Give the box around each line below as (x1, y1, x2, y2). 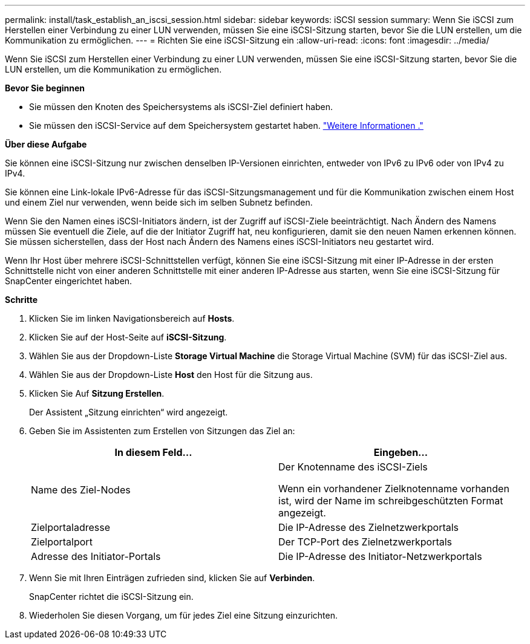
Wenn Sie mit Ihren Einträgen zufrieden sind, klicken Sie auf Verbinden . (29, 573, 315, 583)
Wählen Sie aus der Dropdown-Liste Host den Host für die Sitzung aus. (29, 369, 313, 380)
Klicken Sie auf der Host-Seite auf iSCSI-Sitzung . (29, 332, 227, 342)
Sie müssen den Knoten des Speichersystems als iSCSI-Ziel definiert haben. (29, 102, 333, 112)
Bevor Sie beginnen (5, 83, 85, 93)
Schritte (5, 294, 38, 305)
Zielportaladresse (31, 521, 111, 533)
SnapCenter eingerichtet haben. (5, 276, 132, 286)
